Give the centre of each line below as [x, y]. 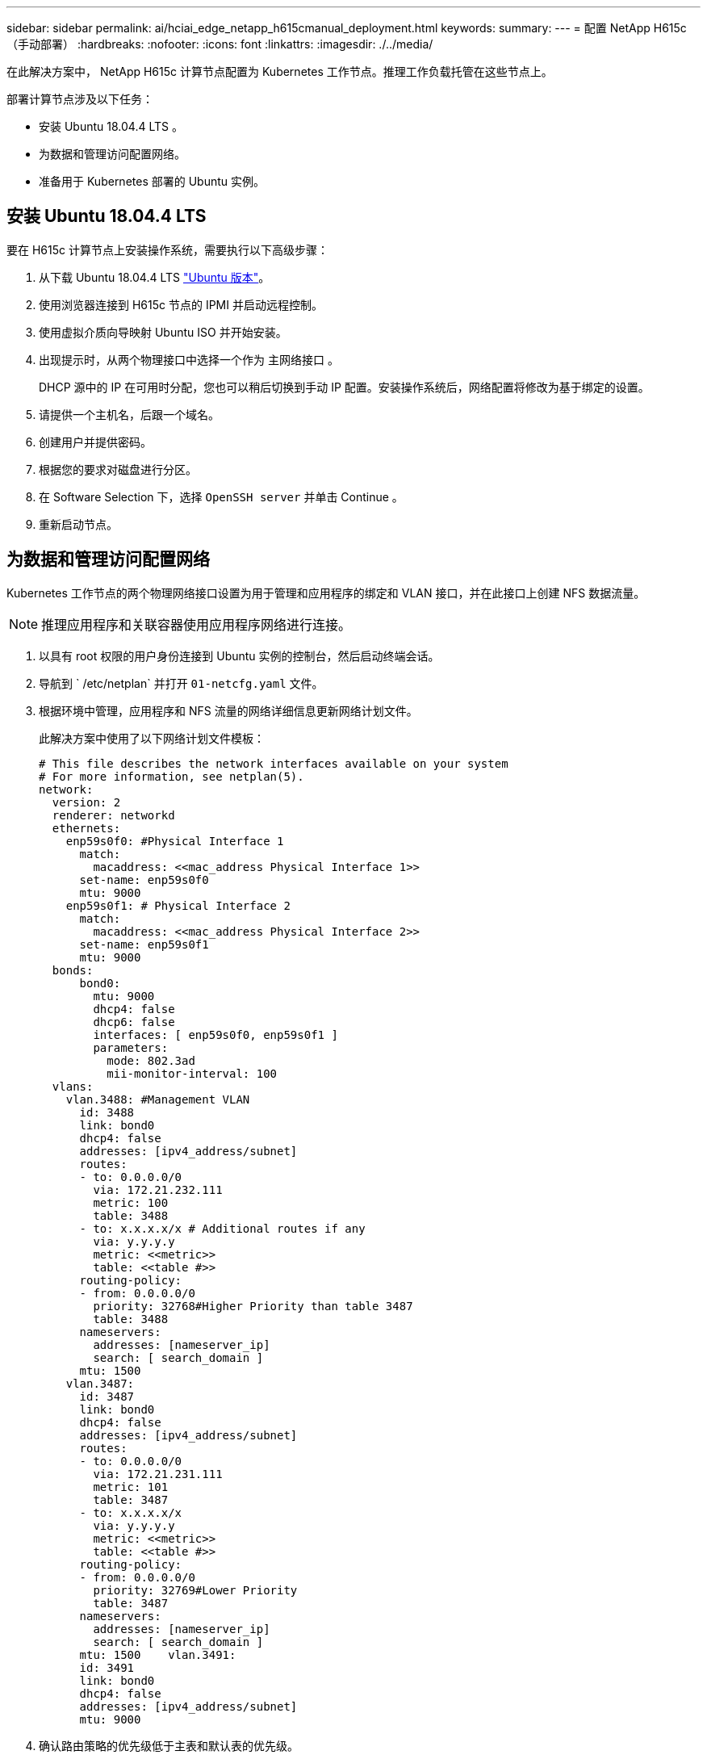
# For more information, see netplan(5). [172, 776]
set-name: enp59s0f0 [144, 879]
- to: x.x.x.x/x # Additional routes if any [222, 1228]
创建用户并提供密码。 [95, 442]
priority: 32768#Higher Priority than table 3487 [253, 1306]
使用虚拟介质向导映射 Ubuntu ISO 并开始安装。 [163, 332]
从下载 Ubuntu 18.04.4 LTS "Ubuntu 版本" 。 [155, 277]
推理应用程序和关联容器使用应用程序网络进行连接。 [197, 624]
